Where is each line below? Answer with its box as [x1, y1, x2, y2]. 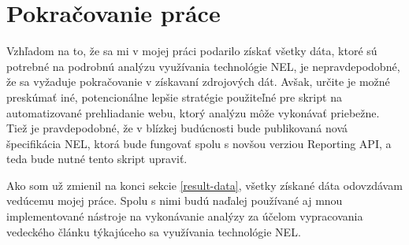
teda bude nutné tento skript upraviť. [6, 150, 188, 167]
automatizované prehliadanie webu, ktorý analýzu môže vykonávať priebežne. [6, 104, 380, 121]
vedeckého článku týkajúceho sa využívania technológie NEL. [6, 223, 301, 239]
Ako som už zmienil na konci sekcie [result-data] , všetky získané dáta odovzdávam [6, 176, 403, 193]
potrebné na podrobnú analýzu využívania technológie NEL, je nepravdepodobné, [6, 58, 400, 74]
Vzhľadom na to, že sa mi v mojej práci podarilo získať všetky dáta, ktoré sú [6, 43, 377, 59]
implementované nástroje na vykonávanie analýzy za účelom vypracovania [6, 208, 363, 225]
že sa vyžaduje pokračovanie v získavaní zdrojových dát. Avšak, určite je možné [6, 73, 390, 90]
